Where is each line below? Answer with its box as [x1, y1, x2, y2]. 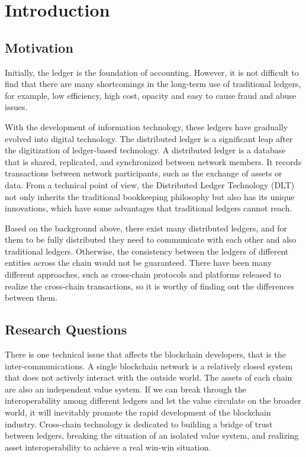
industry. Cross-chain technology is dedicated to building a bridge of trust [5, 417, 273, 430]
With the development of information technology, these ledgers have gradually [5, 120, 288, 133]
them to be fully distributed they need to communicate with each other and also [5, 233, 297, 246]
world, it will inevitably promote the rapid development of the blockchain [5, 406, 271, 419]
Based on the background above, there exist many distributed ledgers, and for [5, 221, 288, 234]
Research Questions [5, 320, 127, 339]
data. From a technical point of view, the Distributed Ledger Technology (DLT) [5, 178, 295, 191]
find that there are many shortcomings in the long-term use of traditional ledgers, [5, 78, 301, 90]
